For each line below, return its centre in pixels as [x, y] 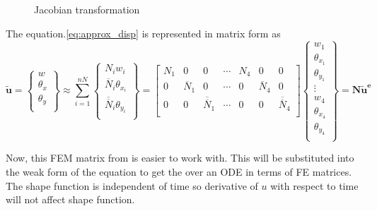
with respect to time [314, 185]
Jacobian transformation [87, 9]
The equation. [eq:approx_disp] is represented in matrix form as [143, 33]
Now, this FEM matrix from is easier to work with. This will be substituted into [180, 158]
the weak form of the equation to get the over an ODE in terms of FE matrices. [179, 171]
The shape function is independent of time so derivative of [132, 185]
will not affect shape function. [70, 199]
